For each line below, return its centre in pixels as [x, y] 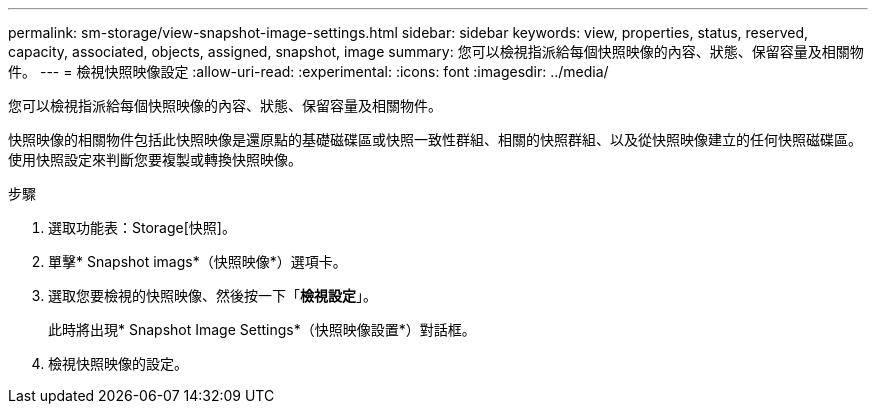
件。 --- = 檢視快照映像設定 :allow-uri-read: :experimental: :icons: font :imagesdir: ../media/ [308, 71]
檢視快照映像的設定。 [118, 363]
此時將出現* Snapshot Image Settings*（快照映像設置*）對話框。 [262, 329]
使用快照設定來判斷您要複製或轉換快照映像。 [155, 159]
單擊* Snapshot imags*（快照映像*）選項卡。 [197, 261]
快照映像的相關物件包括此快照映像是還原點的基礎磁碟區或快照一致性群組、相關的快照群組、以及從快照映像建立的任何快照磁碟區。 [435, 139]
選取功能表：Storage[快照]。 [142, 227]
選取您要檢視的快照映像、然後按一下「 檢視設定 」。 [212, 295]
